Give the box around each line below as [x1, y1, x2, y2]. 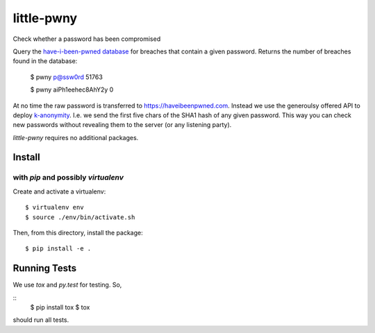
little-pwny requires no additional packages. [12, 133, 139, 142]
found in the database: [12, 57, 78, 65]
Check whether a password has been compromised [12, 35, 161, 43]
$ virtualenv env [25, 203, 84, 212]
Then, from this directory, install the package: [12, 229, 143, 237]
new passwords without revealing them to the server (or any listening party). [12, 121, 232, 129]
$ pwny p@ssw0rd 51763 [30, 73, 103, 81]
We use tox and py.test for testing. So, [12, 281, 122, 289]
